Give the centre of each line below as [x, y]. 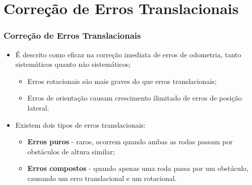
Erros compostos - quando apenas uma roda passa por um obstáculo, [138, 168]
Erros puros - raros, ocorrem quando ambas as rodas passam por [130, 142]
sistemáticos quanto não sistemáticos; [73, 64]
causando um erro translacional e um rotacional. [102, 178]
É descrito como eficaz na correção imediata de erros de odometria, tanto [128, 54]
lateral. [38, 107]
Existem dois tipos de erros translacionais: [81, 124]
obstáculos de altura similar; [71, 151]
